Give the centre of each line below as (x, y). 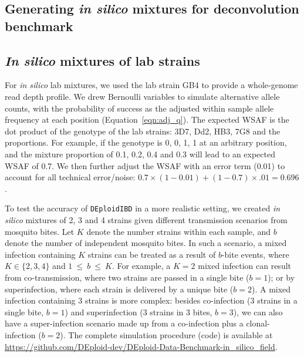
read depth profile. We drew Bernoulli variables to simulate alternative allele (142, 96)
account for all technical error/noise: (70, 177)
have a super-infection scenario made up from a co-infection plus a (124, 323)
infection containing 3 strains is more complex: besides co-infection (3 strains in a (151, 300)
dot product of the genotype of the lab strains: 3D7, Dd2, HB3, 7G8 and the (143, 131)
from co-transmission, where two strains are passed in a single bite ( (127, 277)
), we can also (258, 311)
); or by (281, 277)
